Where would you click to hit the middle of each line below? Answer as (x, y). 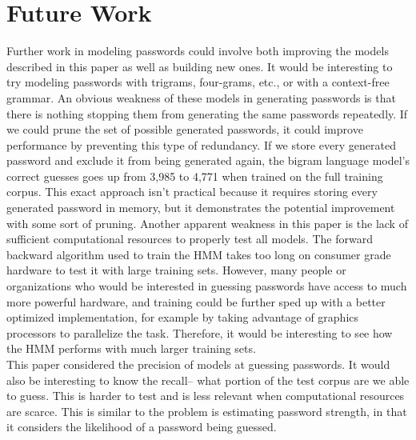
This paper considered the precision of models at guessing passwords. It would (198, 364)
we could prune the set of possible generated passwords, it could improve (185, 129)
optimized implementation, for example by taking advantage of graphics (183, 317)
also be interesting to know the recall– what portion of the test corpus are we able (208, 380)
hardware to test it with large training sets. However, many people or (176, 270)
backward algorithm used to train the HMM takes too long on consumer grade (199, 254)
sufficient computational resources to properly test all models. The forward (190, 239)
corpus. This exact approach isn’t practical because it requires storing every (192, 192)
